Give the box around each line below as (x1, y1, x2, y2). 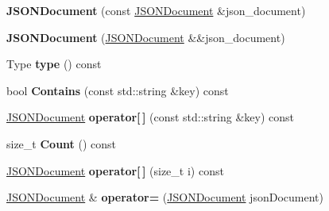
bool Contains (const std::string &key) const (6, 82, 229, 98)
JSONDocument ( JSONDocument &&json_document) (6, 29, 285, 45)
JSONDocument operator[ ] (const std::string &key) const (6, 109, 294, 125)
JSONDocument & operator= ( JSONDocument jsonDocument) (6, 189, 323, 205)
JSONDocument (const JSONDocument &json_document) (6, 2, 306, 18)
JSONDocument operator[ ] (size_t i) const (6, 162, 224, 178)
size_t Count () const (6, 135, 117, 152)
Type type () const (6, 56, 102, 72)
